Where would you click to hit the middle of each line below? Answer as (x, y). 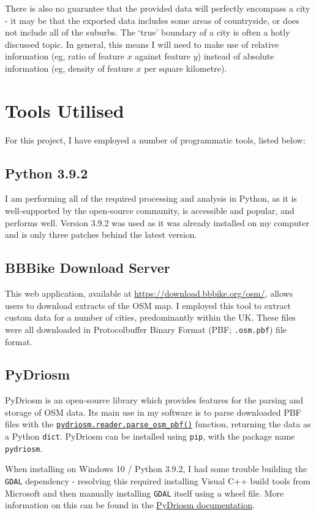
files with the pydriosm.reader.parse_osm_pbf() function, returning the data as (158, 424)
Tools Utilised (65, 110)
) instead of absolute (236, 56)
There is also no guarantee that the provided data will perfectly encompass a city (158, 8)
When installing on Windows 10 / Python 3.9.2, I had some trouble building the (156, 469)
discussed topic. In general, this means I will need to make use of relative (142, 44)
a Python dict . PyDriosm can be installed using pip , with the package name (150, 436)
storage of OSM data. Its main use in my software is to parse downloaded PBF (153, 412)
